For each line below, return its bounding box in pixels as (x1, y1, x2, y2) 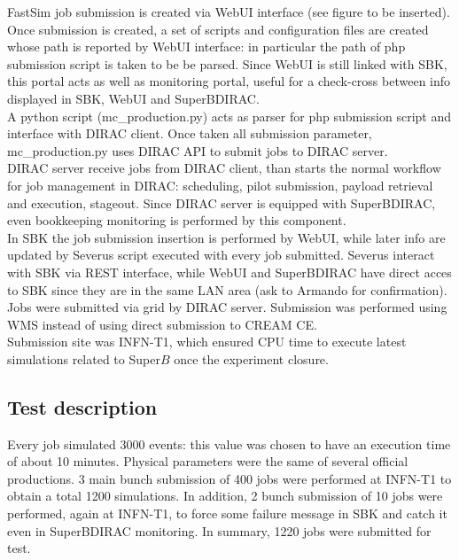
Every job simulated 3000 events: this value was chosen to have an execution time (7, 434, 451, 453)
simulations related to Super (7, 349, 160, 368)
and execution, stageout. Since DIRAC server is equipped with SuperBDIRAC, (7, 193, 436, 212)
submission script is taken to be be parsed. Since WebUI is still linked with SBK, (7, 54, 447, 73)
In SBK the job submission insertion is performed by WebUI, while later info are (7, 228, 446, 246)
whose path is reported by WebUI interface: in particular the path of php (7, 37, 406, 56)
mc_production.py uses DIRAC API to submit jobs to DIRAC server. (7, 141, 388, 159)
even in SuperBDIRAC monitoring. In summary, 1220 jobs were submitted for (7, 521, 432, 540)
